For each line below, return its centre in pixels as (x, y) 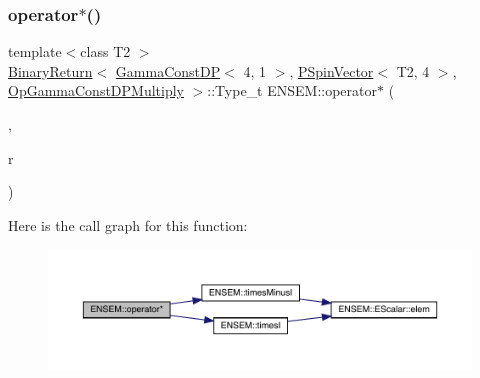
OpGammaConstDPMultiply (96, 90)
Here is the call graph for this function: (128, 224)
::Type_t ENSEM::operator (292, 90)
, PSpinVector (331, 70)
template (35, 51)
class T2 (105, 51)
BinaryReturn (50, 70)
